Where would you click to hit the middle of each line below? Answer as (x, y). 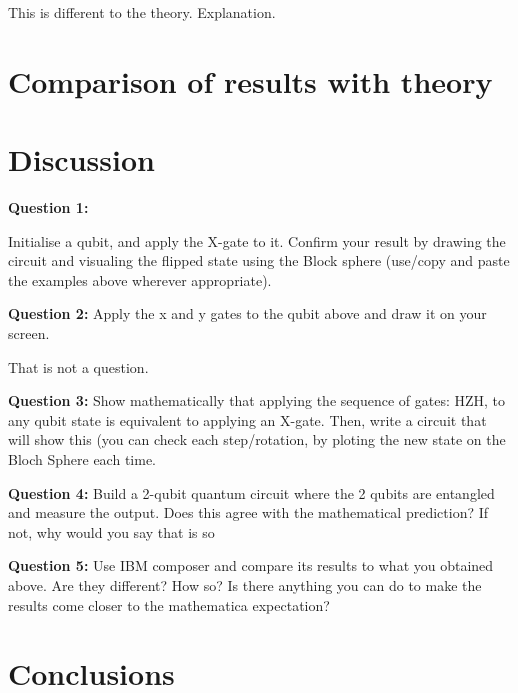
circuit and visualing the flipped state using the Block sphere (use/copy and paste (259, 260)
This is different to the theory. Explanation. (142, 12)
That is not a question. (78, 366)
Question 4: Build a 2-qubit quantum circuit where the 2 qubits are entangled (251, 492)
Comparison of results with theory (250, 80)
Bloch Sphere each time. (82, 459)
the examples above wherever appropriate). (140, 279)
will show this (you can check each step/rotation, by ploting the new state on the (257, 439)
